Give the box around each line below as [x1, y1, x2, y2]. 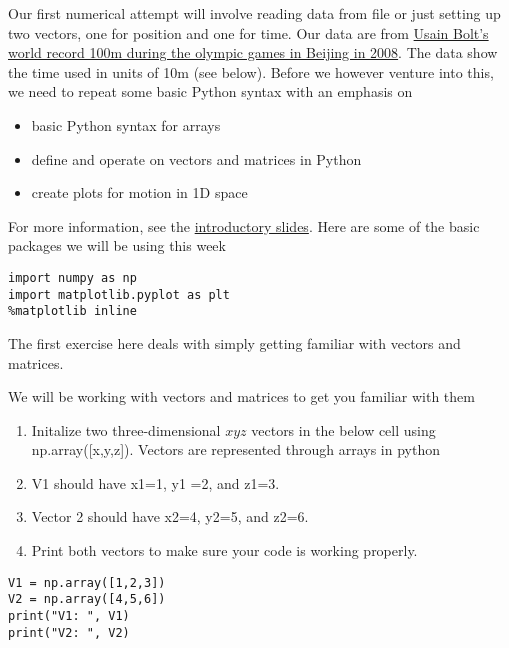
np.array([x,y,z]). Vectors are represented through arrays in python [31, 439, 440, 460]
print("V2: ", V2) [8, 625, 130, 640]
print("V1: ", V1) [8, 608, 130, 623]
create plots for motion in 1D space [31, 182, 248, 203]
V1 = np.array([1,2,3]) [8, 575, 166, 590]
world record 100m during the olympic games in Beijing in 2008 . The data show [8, 42, 498, 63]
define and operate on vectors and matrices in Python [31, 148, 362, 169]
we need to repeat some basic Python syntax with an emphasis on [8, 81, 413, 102]
